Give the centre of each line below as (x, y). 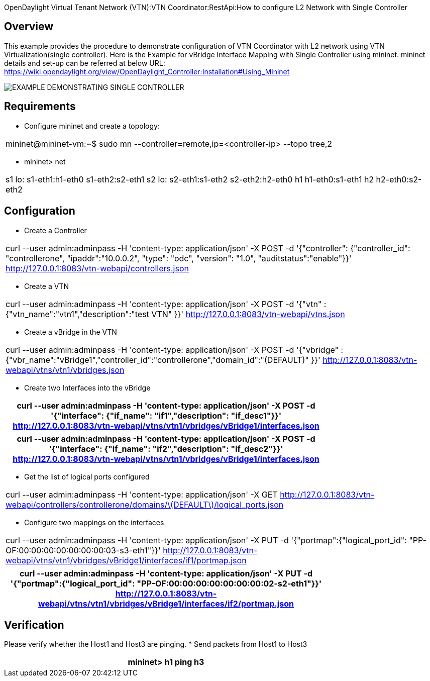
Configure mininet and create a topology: (92, 126)
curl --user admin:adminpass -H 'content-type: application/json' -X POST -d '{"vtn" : (166, 304)
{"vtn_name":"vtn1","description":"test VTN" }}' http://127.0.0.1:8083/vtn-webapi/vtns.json (175, 314)
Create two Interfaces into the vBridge (87, 387)
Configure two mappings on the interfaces (94, 522)
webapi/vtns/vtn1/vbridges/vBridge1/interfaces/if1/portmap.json (126, 560)
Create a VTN (47, 286)
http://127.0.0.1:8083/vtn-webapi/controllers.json (97, 268)
